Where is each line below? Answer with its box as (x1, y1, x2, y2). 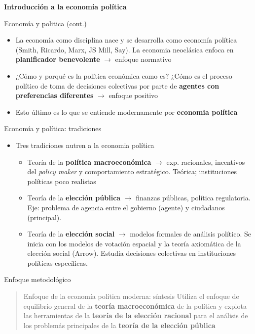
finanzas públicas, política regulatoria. (136, 192, 251, 203)
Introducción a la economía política (4, 1, 127, 11)
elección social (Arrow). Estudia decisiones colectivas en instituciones (27, 248, 236, 258)
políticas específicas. (27, 257, 88, 268)
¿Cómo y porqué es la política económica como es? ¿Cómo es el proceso (15, 70, 232, 81)
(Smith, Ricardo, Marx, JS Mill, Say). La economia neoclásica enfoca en (15, 44, 234, 54)
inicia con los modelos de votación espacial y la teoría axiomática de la (27, 238, 241, 248)
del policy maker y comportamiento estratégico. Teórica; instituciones (27, 166, 237, 177)
